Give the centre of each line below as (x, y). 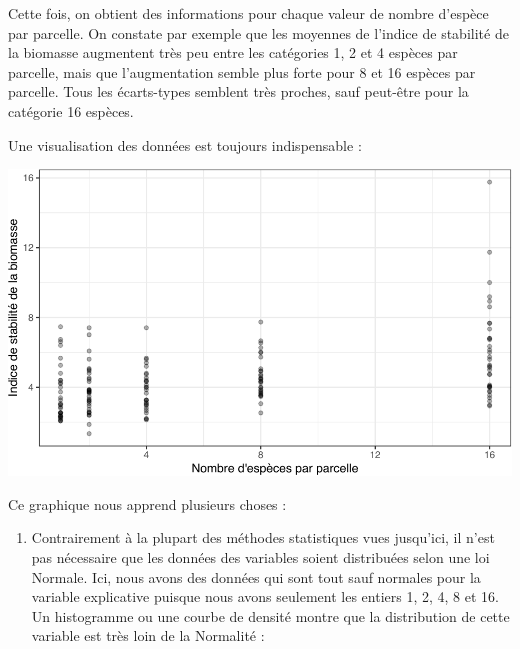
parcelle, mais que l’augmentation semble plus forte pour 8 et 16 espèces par (242, 71)
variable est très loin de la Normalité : (148, 635)
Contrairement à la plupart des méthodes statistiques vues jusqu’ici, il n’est (263, 537)
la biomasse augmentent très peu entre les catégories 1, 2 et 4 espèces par (233, 52)
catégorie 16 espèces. (71, 110)
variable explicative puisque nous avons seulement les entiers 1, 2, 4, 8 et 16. (265, 596)
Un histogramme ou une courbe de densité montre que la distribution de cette (270, 615)
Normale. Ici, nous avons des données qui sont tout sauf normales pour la (256, 576)
